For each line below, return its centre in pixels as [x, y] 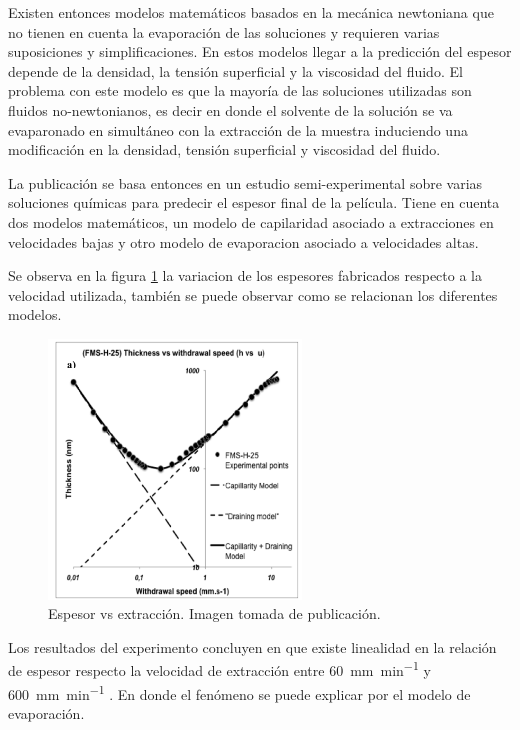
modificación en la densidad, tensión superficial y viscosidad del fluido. [224, 149]
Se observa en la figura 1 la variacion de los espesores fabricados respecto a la [245, 275]
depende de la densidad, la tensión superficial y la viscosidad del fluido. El [235, 70]
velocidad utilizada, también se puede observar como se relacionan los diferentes [253, 294]
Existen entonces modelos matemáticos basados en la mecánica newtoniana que [251, 12]
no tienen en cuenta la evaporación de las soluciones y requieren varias [224, 31]
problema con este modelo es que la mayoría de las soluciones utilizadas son [240, 90]
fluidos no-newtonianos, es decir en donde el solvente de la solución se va [230, 109]
